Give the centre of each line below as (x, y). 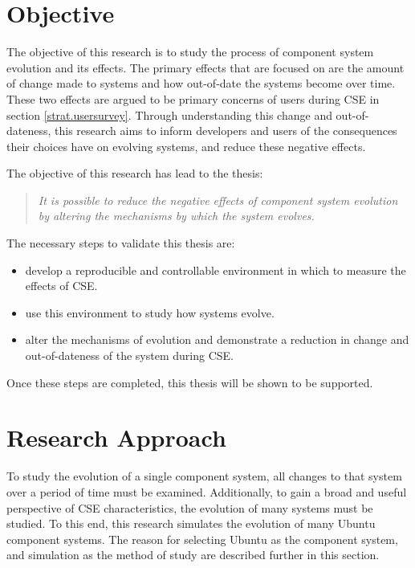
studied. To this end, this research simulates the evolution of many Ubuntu (191, 523)
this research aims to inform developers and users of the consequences (226, 131)
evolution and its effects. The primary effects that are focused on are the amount (205, 67)
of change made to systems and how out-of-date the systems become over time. (201, 83)
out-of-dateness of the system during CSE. (129, 356)
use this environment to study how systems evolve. (150, 312)
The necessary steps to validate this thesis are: (121, 243)
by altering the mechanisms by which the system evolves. (176, 216)
